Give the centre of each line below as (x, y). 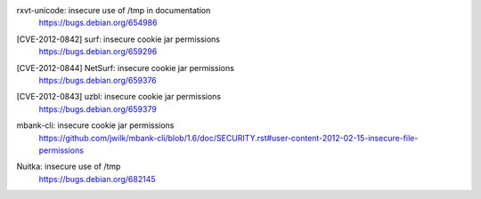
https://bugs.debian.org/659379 (98, 109)
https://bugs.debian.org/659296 (98, 52)
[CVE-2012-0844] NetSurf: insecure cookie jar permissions (126, 68)
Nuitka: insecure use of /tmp (69, 167)
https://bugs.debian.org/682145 (97, 179)
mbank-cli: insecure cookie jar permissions (95, 125)
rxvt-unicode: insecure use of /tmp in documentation (114, 10)
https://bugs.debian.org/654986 (98, 23)
